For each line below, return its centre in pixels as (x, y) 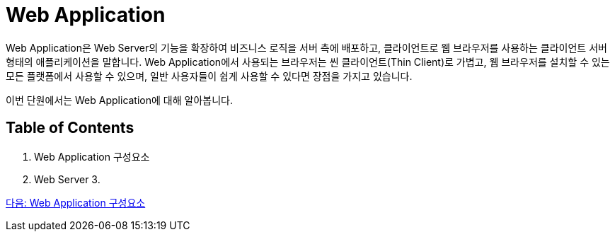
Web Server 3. (67, 179)
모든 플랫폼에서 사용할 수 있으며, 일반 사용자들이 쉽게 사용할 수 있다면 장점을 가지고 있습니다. (209, 76)
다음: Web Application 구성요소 (76, 202)
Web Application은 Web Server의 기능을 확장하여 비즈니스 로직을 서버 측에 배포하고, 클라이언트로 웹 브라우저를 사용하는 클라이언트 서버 (306, 47)
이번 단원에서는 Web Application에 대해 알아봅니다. (119, 100)
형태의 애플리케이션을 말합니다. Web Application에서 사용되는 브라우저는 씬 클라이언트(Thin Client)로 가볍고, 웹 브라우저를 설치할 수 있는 (308, 62)
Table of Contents (70, 128)
